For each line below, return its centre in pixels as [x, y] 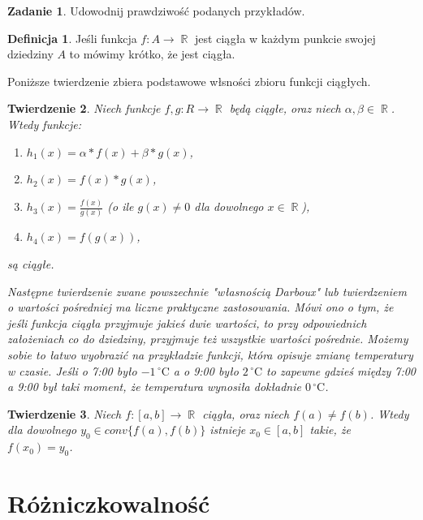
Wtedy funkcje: [44, 124]
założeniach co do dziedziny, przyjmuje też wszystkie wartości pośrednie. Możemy [208, 339]
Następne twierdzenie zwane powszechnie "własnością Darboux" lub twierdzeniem [207, 291]
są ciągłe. [31, 263]
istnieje [228, 430]
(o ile [121, 206]
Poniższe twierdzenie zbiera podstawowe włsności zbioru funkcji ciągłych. [189, 81]
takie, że [330, 430]
